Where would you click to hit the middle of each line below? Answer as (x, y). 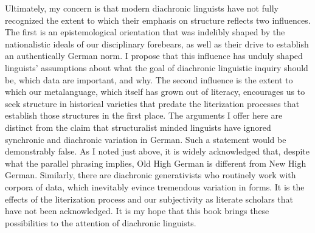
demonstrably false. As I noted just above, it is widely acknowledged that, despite (157, 151)
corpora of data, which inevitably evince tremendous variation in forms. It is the (155, 186)
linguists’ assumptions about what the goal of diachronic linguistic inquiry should (157, 67)
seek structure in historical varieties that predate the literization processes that (152, 103)
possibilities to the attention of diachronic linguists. (101, 222)
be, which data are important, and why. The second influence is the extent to (149, 79)
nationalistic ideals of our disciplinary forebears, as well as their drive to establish (157, 43)
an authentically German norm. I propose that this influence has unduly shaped (154, 56)
